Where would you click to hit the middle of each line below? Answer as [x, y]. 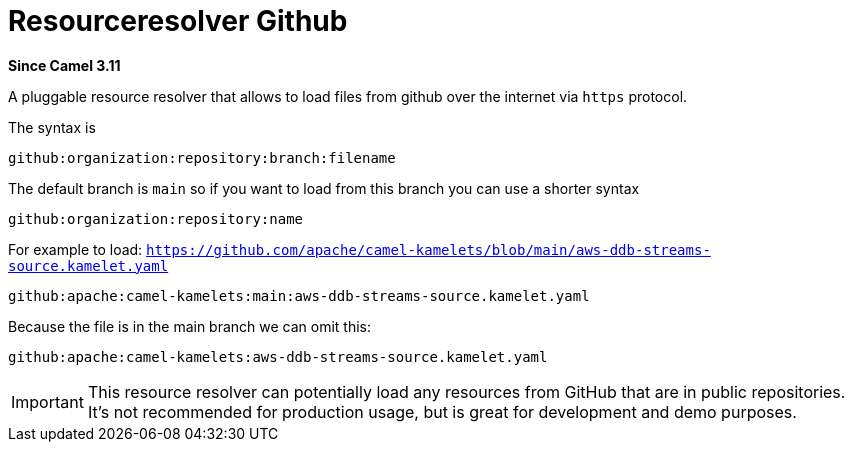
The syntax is [52, 127]
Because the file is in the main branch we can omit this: [190, 326]
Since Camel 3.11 [64, 65]
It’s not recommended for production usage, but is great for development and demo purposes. [442, 411]
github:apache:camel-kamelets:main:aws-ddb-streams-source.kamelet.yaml [299, 295]
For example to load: [75, 249]
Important [47, 401]
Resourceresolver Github [178, 21]
